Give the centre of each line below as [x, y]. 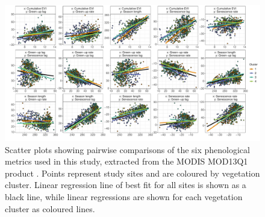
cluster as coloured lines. [50, 208]
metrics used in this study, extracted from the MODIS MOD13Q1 [126, 161]
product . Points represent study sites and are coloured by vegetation [132, 173]
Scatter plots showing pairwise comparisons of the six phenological [127, 149]
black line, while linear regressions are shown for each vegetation [124, 197]
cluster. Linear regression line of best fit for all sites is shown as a [126, 185]
